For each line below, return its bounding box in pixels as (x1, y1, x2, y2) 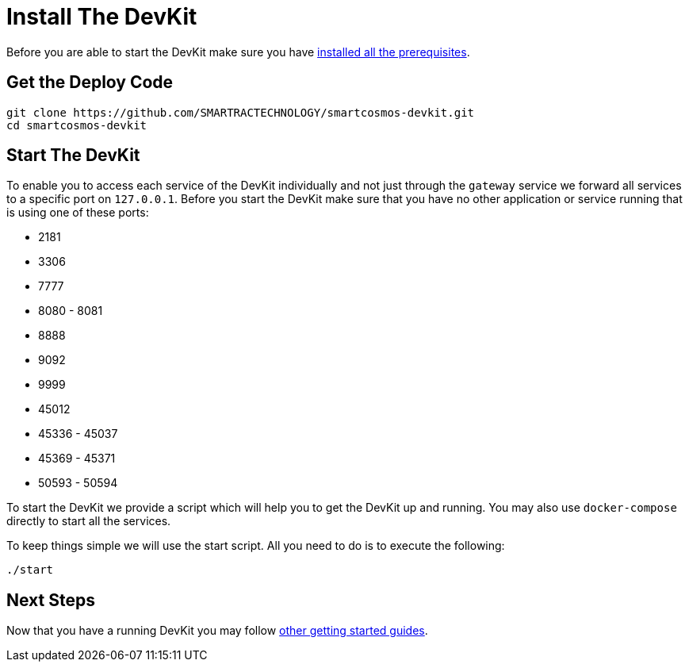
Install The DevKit (6, 3, 197, 30)
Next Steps (6, 589, 95, 610)
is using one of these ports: (6, 205, 149, 220)
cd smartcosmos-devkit (6, 118, 147, 132)
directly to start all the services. (6, 514, 171, 528)
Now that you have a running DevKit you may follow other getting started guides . (6, 624, 428, 638)
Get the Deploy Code (6, 72, 174, 93)
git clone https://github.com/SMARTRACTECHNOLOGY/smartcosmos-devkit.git (6, 106, 475, 119)
